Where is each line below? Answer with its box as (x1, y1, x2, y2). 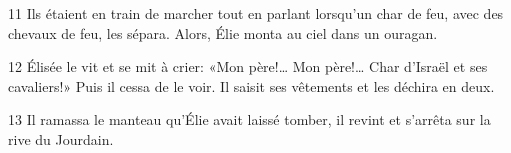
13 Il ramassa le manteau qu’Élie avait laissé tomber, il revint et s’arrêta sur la (8, 109, 491, 130)
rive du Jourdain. (8, 128, 114, 149)
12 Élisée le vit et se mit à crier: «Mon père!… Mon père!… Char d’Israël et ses (8, 56, 488, 77)
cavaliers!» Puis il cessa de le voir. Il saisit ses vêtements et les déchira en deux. (8, 75, 495, 96)
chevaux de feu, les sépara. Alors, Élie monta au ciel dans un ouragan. (8, 22, 438, 43)
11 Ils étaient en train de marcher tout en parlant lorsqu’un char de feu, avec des (8, 3, 504, 23)
